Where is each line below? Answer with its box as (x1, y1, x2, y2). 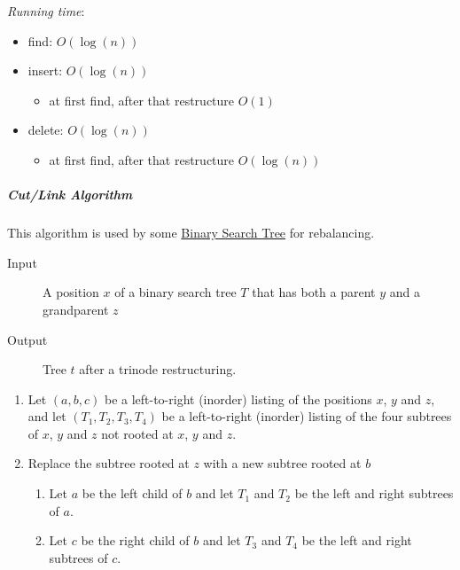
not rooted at (101, 424, 174, 442)
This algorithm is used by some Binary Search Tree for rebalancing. (7, 223, 375, 242)
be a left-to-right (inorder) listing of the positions (104, 389, 372, 408)
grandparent (43, 300, 109, 318)
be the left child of (82, 484, 183, 503)
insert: (27, 61, 63, 80)
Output (7, 330, 48, 348)
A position (43, 283, 99, 301)
